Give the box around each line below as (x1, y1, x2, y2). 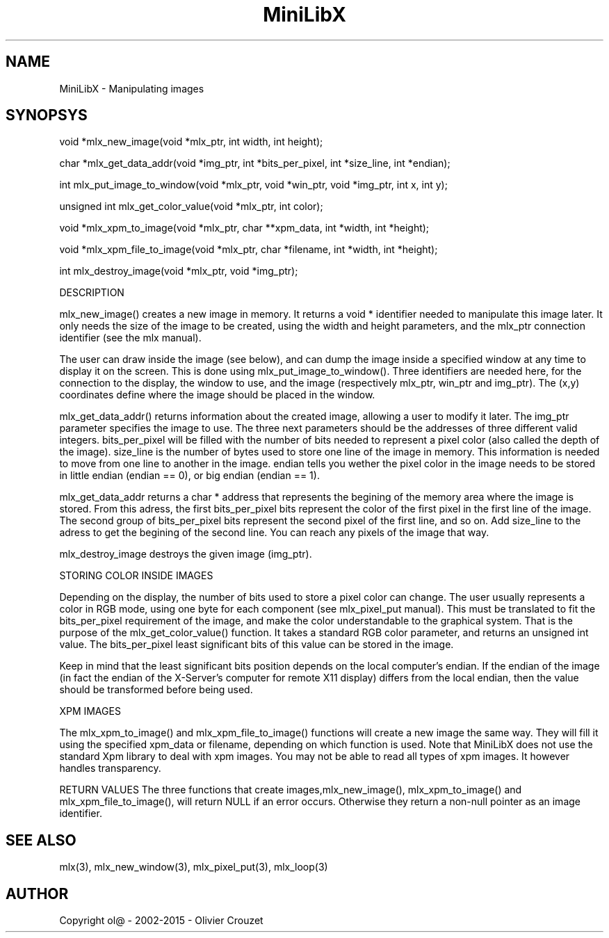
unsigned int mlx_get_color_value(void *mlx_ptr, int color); (59, 200, 323, 213)
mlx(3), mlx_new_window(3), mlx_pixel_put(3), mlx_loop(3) (59, 861, 328, 873)
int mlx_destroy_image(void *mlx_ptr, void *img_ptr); (59, 265, 298, 277)
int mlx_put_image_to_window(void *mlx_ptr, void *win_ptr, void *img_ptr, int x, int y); (59, 179, 448, 191)
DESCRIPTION (59, 286, 124, 299)
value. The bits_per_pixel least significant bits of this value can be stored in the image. (59, 638, 454, 651)
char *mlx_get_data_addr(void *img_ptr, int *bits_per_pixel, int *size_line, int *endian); (59, 157, 450, 170)
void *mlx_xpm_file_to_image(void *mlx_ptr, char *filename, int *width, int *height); (59, 243, 438, 256)
